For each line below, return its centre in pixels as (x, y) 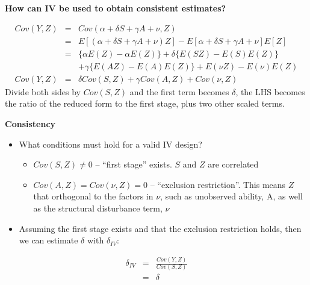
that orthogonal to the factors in (93, 196)
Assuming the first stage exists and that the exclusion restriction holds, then (160, 228)
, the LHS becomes (270, 91)
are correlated (233, 164)
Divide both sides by (43, 91)
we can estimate (48, 240)
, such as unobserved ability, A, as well (231, 196)
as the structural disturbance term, (98, 208)
